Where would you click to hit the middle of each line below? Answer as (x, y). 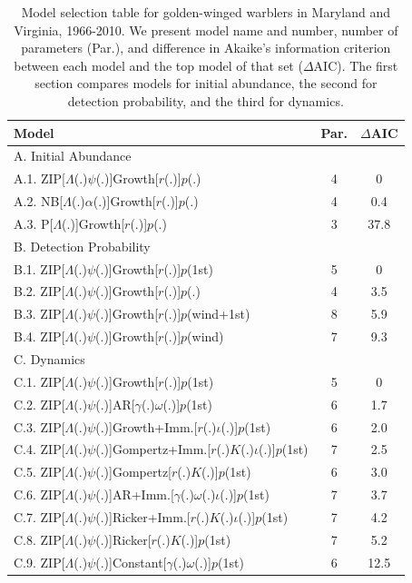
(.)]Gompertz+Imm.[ (153, 449)
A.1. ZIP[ (39, 178)
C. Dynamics (49, 359)
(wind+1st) (219, 314)
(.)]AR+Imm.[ (135, 494)
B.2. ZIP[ (39, 291)
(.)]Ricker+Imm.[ (143, 516)
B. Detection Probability (82, 246)
